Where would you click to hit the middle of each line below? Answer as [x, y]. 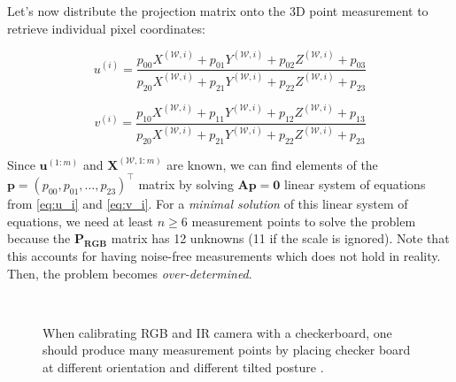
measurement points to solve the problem [304, 221]
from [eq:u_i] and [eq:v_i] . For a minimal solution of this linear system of [208, 203]
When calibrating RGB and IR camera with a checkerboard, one [217, 332]
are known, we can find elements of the [272, 164]
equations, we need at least [81, 221]
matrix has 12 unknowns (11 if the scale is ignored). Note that [280, 238]
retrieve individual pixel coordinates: [106, 28]
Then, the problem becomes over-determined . [130, 273]
